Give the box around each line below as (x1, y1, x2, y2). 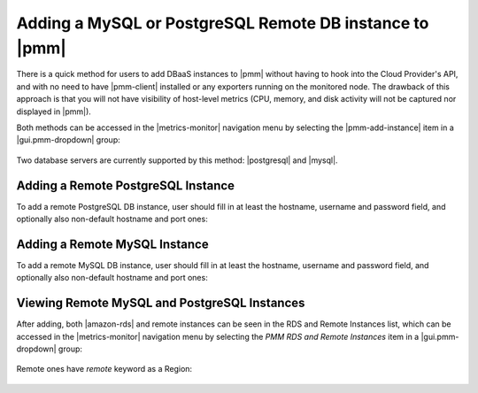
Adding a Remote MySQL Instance (16, 236, 209, 251)
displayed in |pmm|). (16, 106, 92, 117)
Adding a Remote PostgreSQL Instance (16, 178, 235, 193)
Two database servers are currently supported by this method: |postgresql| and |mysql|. (16, 155, 338, 166)
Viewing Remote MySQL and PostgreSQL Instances (16, 296, 305, 311)
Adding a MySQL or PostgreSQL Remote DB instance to (16, 13, 429, 33)
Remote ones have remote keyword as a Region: (16, 364, 193, 374)
